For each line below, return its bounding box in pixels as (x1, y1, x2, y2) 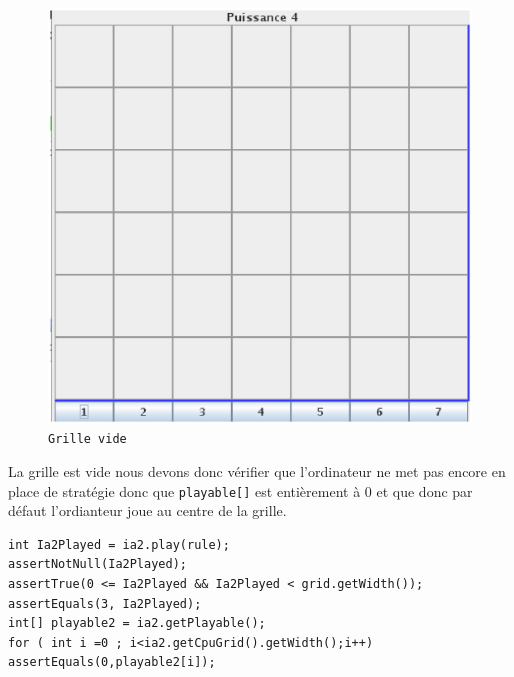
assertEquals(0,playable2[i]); (8, 655, 216, 670)
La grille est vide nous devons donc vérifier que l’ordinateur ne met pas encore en (8, 460, 506, 481)
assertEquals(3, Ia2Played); (8, 596, 202, 611)
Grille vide (48, 432, 127, 447)
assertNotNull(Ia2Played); (8, 557, 187, 572)
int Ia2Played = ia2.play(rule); (8, 537, 230, 552)
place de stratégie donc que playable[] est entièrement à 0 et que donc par (8, 480, 473, 501)
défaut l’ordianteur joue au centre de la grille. (8, 500, 287, 521)
